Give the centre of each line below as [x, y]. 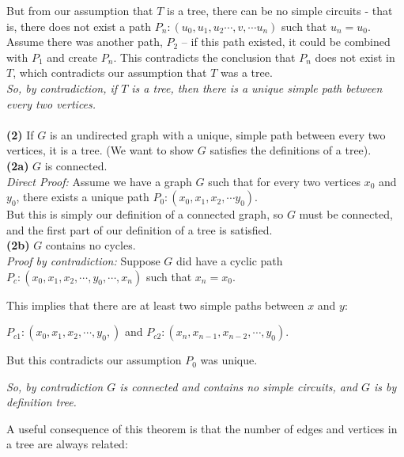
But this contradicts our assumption [94, 360]
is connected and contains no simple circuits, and [238, 386]
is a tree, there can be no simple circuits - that [280, 10]
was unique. [229, 360]
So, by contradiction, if [62, 88]
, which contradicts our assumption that [110, 72]
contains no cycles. [91, 245]
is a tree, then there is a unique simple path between [257, 88]
